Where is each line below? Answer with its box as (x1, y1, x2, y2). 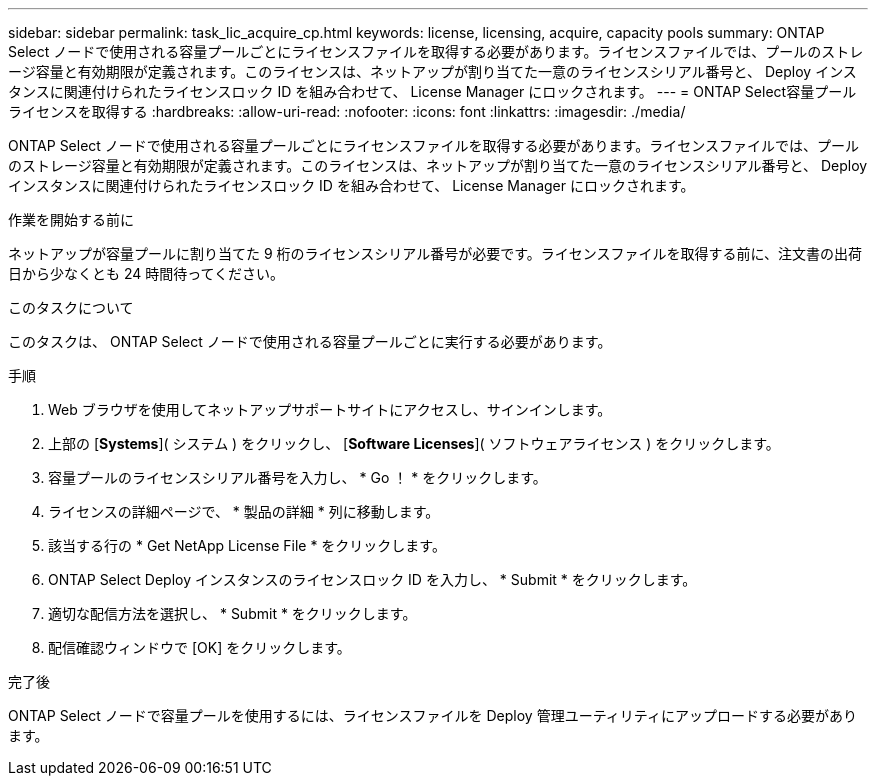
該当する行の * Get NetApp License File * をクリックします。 (48, 537, 446, 554)
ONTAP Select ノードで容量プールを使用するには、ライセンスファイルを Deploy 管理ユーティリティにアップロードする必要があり (8, 707, 857, 724)
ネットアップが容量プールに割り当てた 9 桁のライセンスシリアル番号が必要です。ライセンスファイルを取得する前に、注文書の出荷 (8, 245, 863, 262)
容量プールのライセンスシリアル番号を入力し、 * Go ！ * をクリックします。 (48, 469, 547, 486)
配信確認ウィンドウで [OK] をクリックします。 (48, 639, 351, 656)
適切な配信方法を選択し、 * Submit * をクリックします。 (48, 605, 417, 622)
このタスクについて (8, 299, 134, 316)
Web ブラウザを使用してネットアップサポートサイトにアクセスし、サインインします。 (48, 401, 612, 418)
